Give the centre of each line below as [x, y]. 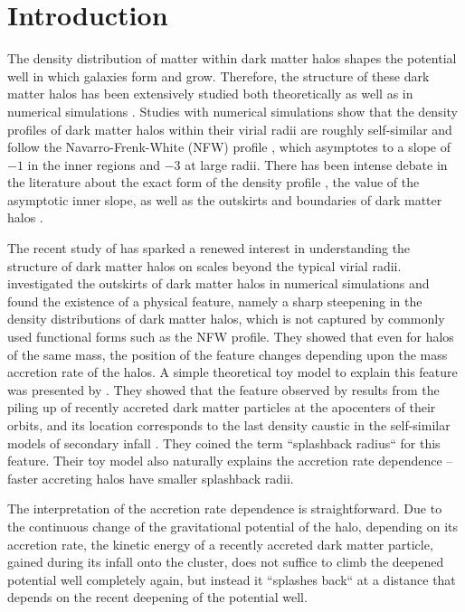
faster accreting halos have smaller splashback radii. [151, 478]
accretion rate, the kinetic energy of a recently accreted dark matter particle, [220, 544]
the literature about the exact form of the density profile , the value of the [214, 182]
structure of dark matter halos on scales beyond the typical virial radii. [204, 265]
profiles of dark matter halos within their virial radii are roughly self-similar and [230, 129]
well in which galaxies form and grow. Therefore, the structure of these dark [218, 75]
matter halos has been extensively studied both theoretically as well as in [210, 94]
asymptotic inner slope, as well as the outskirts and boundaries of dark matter [225, 199]
